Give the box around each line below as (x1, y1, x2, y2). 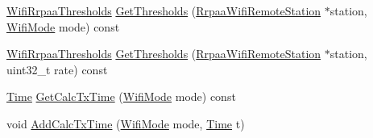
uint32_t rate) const (6, 61, 108, 77)
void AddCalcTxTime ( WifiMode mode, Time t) (6, 115, 245, 132)
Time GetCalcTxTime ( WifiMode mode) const (6, 88, 236, 105)
